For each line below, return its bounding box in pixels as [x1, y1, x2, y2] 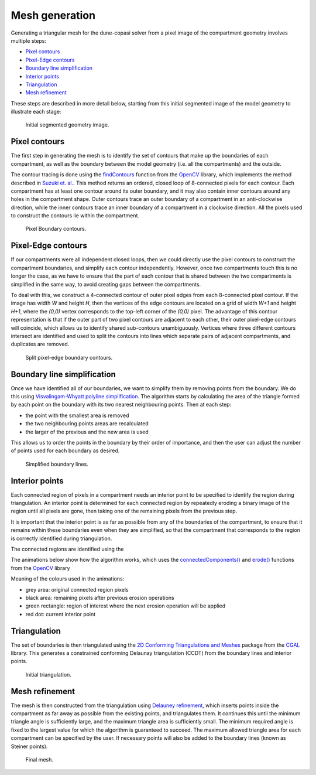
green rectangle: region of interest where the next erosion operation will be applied [25, 602, 226, 609]
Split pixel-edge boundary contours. [25, 354, 113, 361]
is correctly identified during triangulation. [11, 535, 112, 542]
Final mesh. [25, 756, 54, 763]
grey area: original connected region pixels [25, 586, 129, 593]
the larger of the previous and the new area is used [25, 428, 149, 435]
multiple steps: [11, 37, 47, 44]
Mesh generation [11, 9, 96, 22]
